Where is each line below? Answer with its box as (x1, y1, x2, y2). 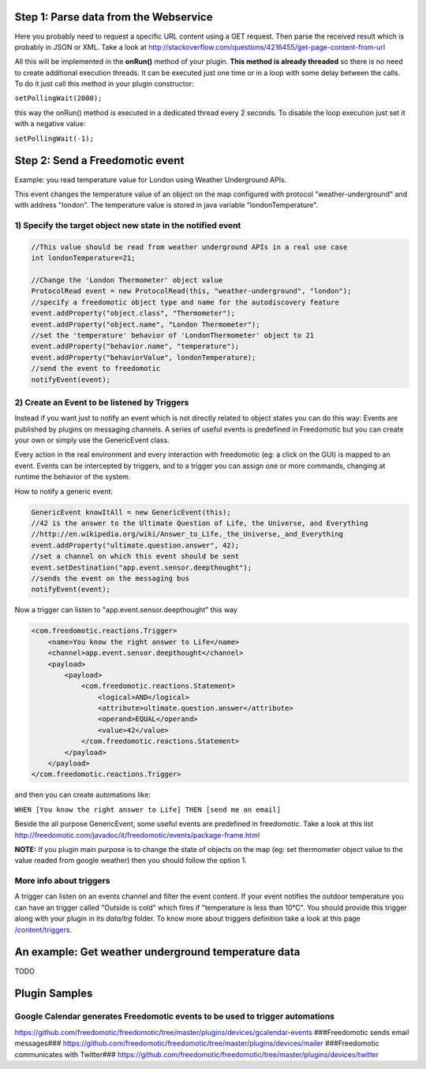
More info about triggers (14, 876, 110, 887)
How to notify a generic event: (14, 486, 114, 496)
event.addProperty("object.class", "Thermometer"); (31, 308, 236, 318)
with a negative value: (14, 119, 86, 129)
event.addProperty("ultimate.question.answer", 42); (31, 540, 240, 550)
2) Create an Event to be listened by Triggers (14, 397, 189, 408)
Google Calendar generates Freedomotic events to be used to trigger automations (14, 1011, 335, 1022)
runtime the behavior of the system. (14, 472, 131, 481)
